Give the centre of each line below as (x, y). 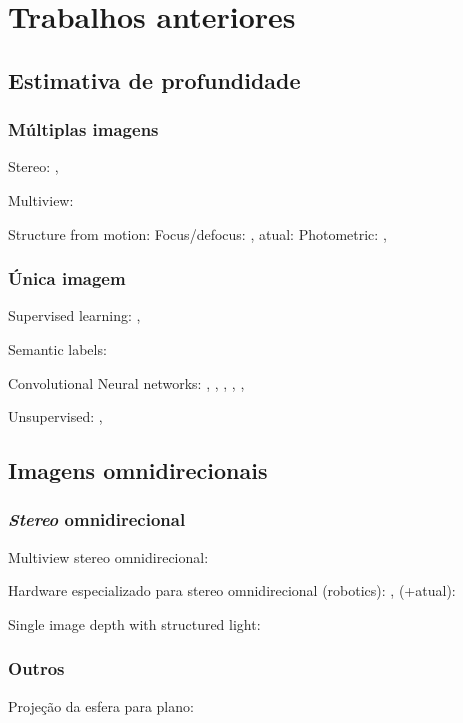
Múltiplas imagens (83, 129)
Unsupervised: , (55, 416)
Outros (36, 668)
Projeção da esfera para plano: (101, 705)
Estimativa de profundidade (154, 79)
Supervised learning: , (74, 315)
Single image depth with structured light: (134, 623)
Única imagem (67, 278)
